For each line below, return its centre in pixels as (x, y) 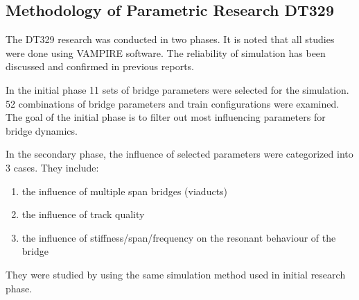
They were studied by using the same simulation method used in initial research (176, 274)
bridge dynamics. (42, 130)
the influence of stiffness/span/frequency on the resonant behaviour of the (179, 237)
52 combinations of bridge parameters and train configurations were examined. (173, 103)
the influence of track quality (83, 214)
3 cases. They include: (52, 167)
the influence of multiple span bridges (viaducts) (125, 191)
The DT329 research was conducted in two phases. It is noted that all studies (170, 39)
